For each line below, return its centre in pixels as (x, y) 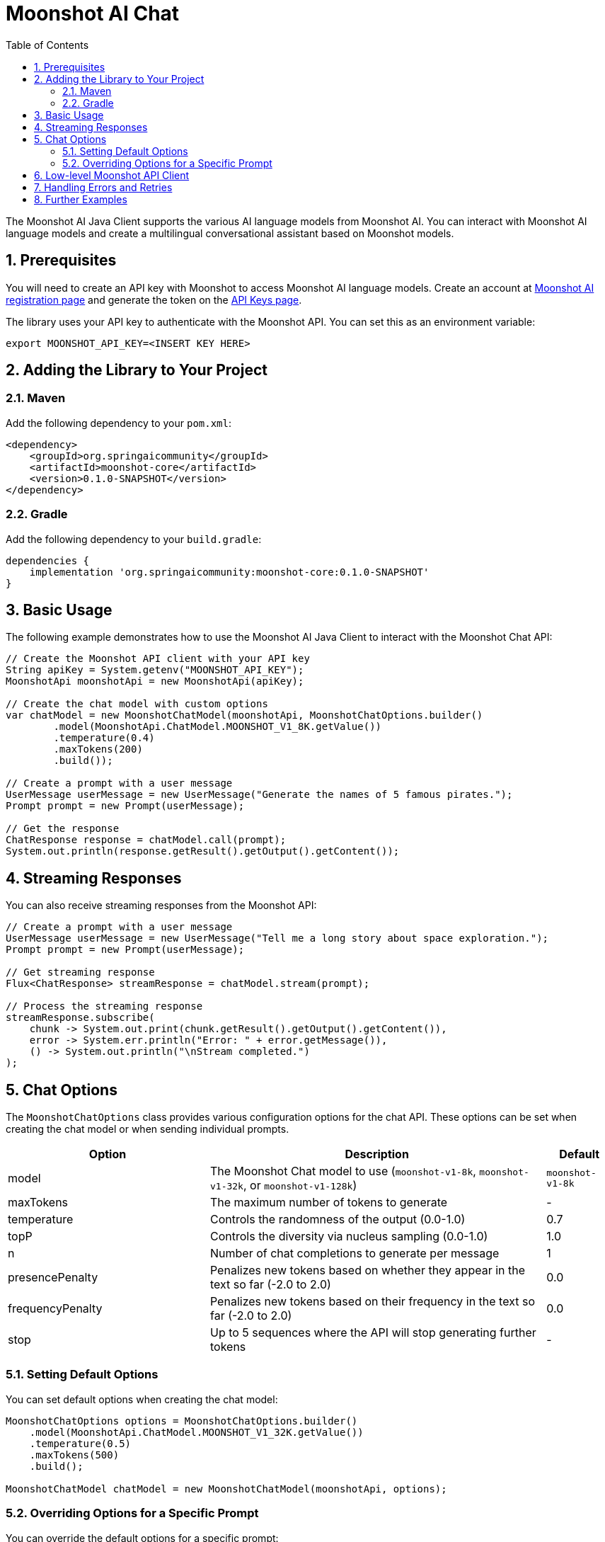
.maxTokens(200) (98, 749)
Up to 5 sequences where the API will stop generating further (373, 1333)
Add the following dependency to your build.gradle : (134, 539)
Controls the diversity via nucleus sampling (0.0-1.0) (349, 1237)
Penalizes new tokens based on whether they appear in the (368, 1270)
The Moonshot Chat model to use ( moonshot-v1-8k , (343, 1171)
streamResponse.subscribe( (80, 1018)
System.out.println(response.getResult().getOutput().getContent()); (203, 851)
